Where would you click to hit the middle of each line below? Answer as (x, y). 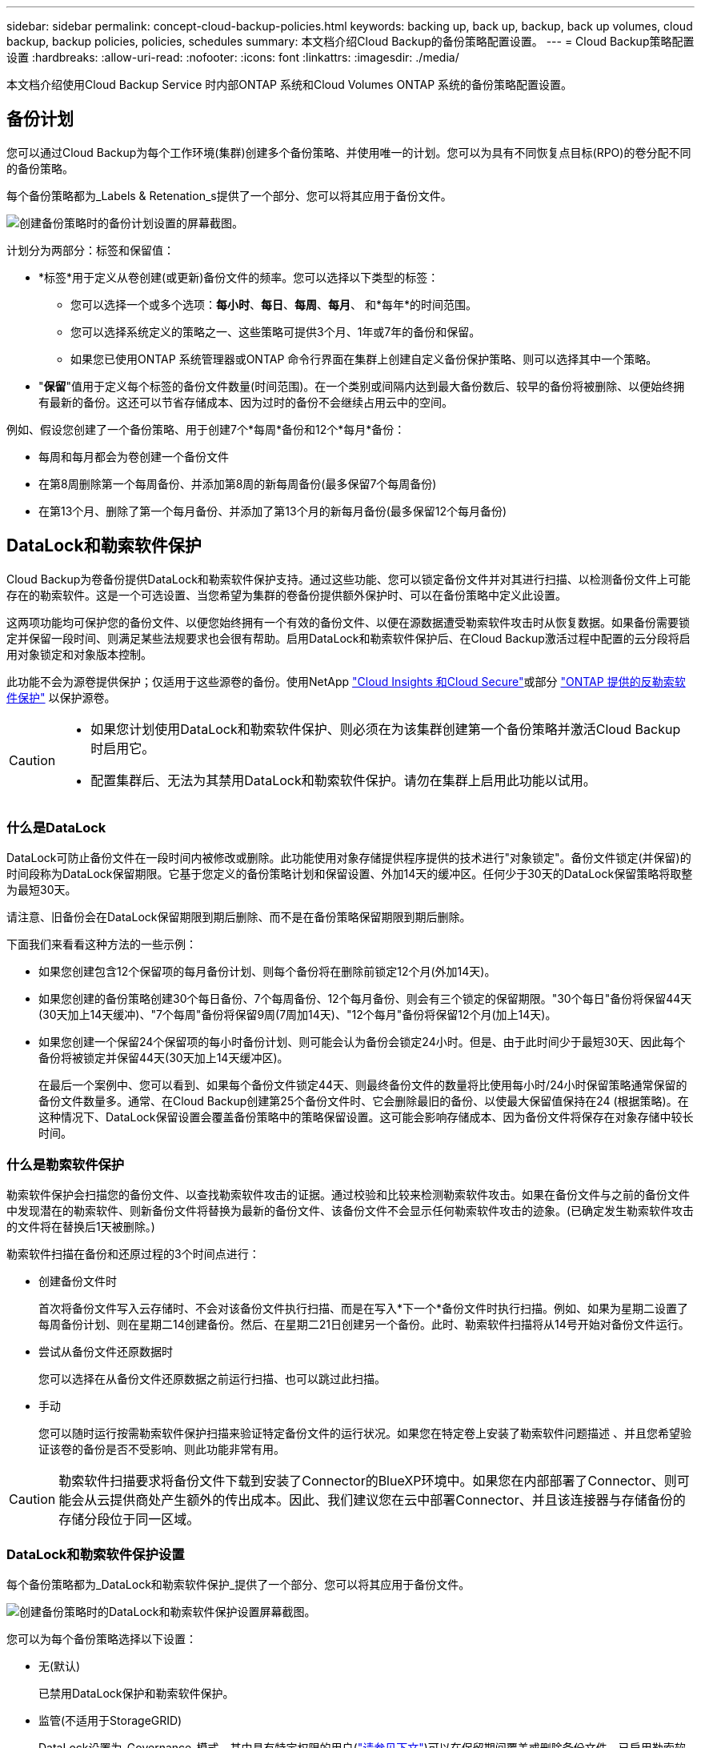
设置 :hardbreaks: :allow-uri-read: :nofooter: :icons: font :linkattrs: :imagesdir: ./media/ (233, 57)
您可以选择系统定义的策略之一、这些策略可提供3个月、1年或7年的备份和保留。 (276, 331)
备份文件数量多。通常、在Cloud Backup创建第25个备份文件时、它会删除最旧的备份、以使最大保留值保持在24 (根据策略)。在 (364, 1101)
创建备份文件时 (78, 1281)
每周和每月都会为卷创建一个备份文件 (134, 456)
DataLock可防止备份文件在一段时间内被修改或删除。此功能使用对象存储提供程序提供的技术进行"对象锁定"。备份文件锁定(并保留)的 (349, 858)
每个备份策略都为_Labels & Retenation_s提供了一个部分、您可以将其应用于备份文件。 (229, 195)
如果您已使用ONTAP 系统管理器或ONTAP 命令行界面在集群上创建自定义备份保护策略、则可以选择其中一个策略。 (364, 359)
